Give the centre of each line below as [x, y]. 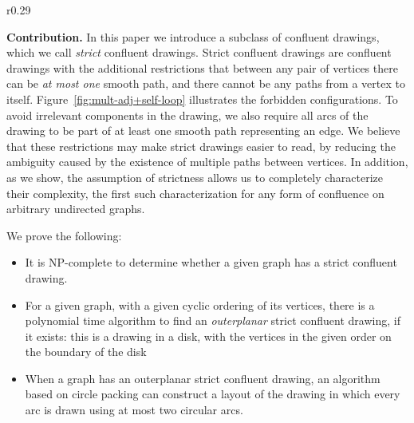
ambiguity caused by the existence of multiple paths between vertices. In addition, [207, 162]
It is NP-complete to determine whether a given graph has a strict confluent [211, 262]
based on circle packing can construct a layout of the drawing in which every [213, 394]
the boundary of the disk [86, 352]
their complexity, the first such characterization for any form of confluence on [195, 193]
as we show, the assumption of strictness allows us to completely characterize [195, 177]
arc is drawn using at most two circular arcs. [134, 410]
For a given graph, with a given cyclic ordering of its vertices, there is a [200, 304]
